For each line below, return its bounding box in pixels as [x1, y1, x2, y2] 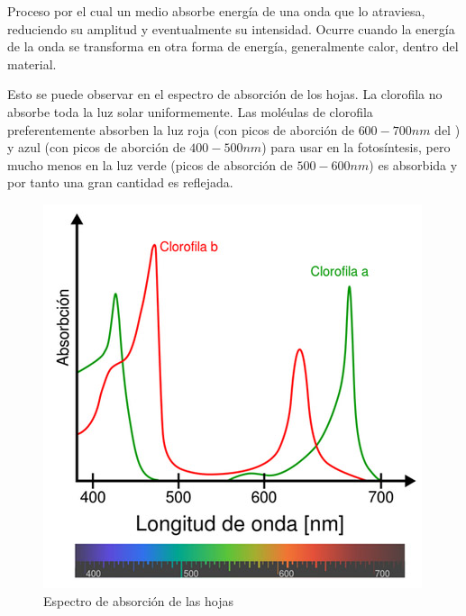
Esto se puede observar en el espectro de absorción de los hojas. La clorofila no [7, 85, 443, 104]
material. [7, 54, 57, 73]
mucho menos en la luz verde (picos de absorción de [7, 155, 293, 174]
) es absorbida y [369, 155, 458, 174]
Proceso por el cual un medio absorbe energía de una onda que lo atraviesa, [7, 2, 425, 20]
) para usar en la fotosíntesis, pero [261, 138, 451, 157]
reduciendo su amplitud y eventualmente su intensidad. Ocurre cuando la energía [7, 19, 455, 38]
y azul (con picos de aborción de [7, 138, 186, 157]
